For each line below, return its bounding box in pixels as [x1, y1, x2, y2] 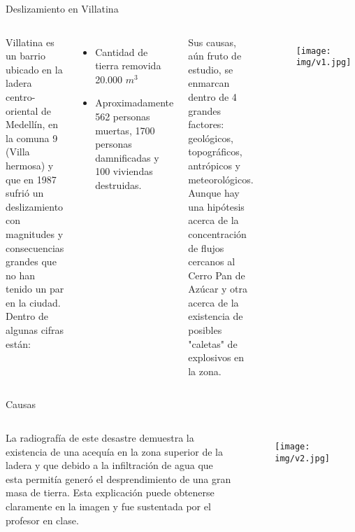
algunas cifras [6, 323, 64, 337]
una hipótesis [188, 199, 245, 213]
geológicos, [188, 130, 233, 145]
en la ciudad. [6, 295, 61, 309]
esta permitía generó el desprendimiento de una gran [6, 471, 231, 486]
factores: [188, 117, 224, 132]
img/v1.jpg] [296, 57, 352, 68]
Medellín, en [6, 117, 59, 132]
